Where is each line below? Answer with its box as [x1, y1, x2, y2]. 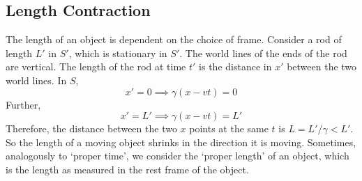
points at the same [189, 121, 269, 136]
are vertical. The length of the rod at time [6, 59, 186, 74]
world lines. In [6, 72, 67, 87]
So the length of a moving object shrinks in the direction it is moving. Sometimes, [6, 134, 356, 149]
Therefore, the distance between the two [6, 121, 177, 136]
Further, [6, 97, 41, 111]
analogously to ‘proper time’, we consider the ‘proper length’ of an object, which [6, 148, 349, 163]
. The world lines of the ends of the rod [179, 45, 347, 60]
